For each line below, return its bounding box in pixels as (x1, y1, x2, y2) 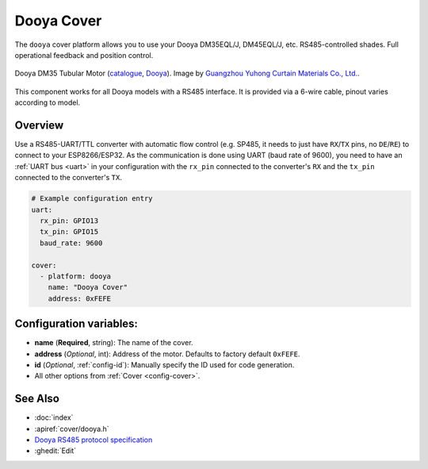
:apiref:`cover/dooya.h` (34, 424, 110, 433)
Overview (14, 118, 64, 132)
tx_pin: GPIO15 (40, 227, 99, 236)
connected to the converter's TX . (14, 173, 122, 183)
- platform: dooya (40, 271, 111, 281)
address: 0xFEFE (48, 294, 111, 303)
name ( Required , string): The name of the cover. (34, 338, 193, 348)
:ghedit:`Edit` (34, 446, 77, 456)
